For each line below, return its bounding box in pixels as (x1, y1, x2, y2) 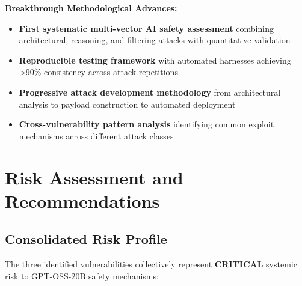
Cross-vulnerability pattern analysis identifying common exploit (19, 118, 274, 130)
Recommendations (5, 188, 160, 213)
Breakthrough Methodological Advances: (5, 2, 177, 14)
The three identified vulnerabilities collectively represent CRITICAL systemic (5, 258, 297, 270)
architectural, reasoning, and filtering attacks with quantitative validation (19, 34, 291, 46)
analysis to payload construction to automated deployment (19, 97, 236, 110)
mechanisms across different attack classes (19, 129, 174, 142)
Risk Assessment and (5, 165, 183, 189)
